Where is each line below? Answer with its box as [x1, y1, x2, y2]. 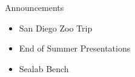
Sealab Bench [19, 62, 69, 75]
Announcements [5, 1, 64, 13]
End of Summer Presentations [19, 42, 131, 55]
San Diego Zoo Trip [19, 21, 93, 34]
